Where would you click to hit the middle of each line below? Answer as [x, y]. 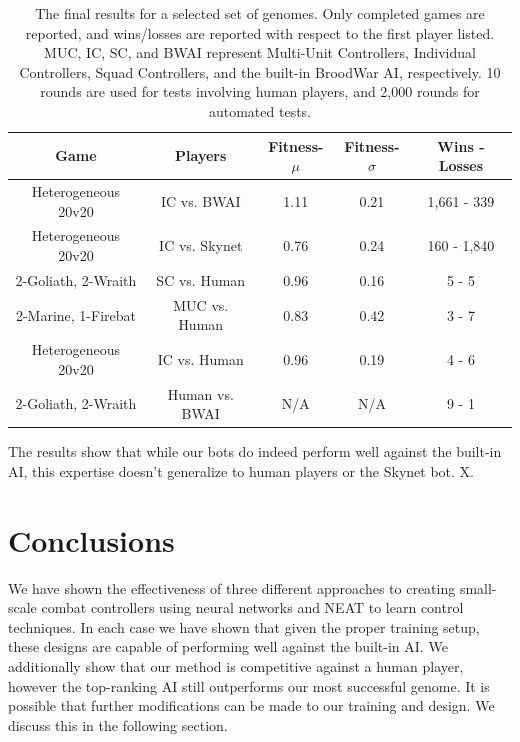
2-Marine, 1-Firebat [75, 314]
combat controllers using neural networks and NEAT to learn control [252, 607]
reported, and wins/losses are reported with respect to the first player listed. [260, 32]
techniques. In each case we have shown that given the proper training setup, [244, 626]
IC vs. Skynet [201, 245]
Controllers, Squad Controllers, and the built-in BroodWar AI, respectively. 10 [260, 71]
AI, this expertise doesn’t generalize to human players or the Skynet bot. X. [241, 470]
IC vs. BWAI [200, 200]
